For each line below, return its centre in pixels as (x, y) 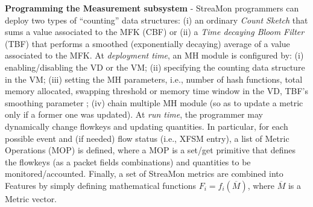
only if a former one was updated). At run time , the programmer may (134, 114)
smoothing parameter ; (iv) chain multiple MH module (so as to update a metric (154, 102)
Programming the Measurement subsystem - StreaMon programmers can (152, 8)
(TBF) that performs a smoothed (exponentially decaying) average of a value (147, 43)
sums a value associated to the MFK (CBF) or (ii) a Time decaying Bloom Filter (155, 32)
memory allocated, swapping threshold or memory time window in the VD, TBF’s (157, 91)
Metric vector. (31, 198)
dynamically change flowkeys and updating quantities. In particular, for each (147, 126)
